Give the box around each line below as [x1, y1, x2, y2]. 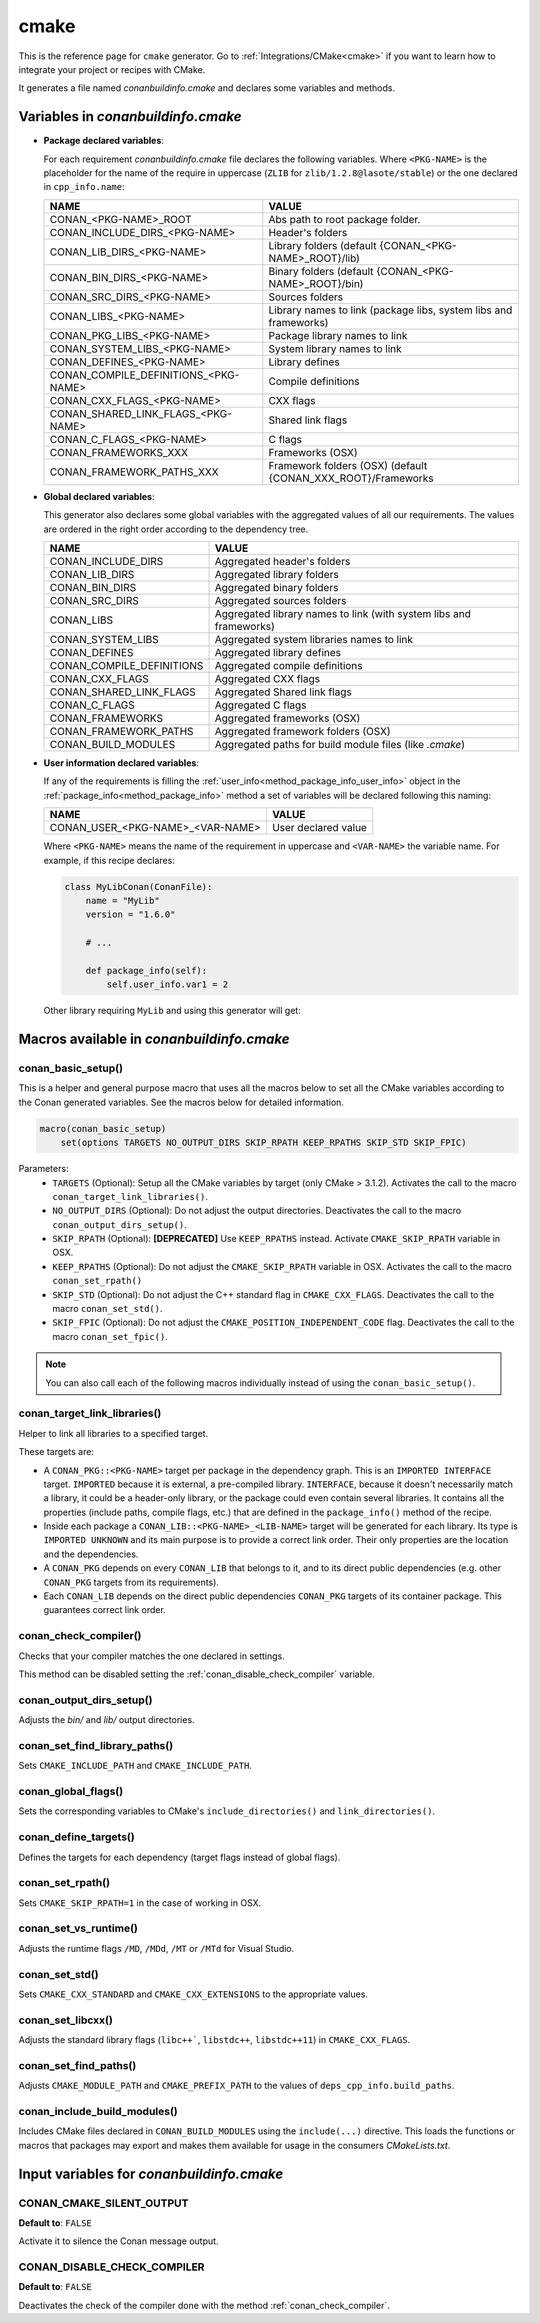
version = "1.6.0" [85, 909, 176, 920]
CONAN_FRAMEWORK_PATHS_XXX [49, 465, 219, 479]
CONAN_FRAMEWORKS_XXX [49, 445, 189, 459]
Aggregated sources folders [214, 593, 347, 607]
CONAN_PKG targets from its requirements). [43, 1576, 220, 1588]
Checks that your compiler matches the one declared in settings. [18, 1650, 285, 1662]
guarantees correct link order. [43, 1604, 167, 1616]
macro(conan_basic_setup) [39, 1123, 167, 1134]
